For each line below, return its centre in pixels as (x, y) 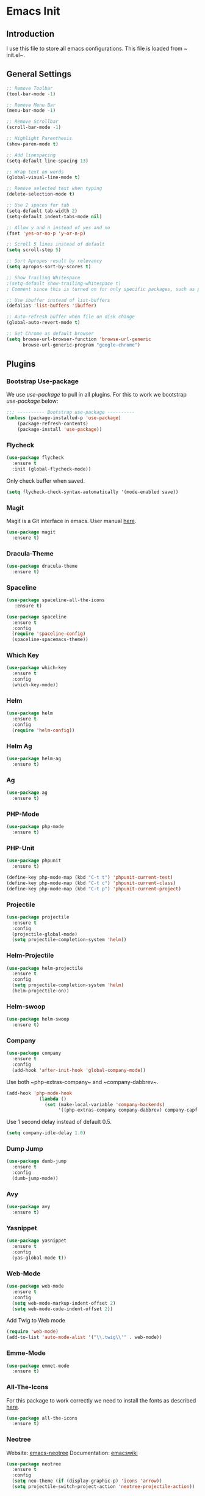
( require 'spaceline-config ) (49, 634)
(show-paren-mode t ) (33, 144)
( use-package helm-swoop (38, 1019)
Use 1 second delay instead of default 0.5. (59, 1122)
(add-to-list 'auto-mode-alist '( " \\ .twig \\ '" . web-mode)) (85, 1337)
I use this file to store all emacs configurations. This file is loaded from (95, 48)
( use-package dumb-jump (37, 1161)
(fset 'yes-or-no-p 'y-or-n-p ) (46, 233)
